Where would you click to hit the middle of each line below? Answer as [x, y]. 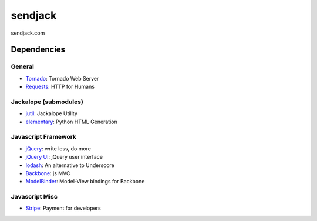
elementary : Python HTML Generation [71, 122]
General [23, 66]
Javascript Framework [43, 137]
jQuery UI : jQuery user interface [64, 157]
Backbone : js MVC [48, 173]
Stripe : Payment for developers [63, 208]
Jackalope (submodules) [47, 102]
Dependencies [38, 50]
